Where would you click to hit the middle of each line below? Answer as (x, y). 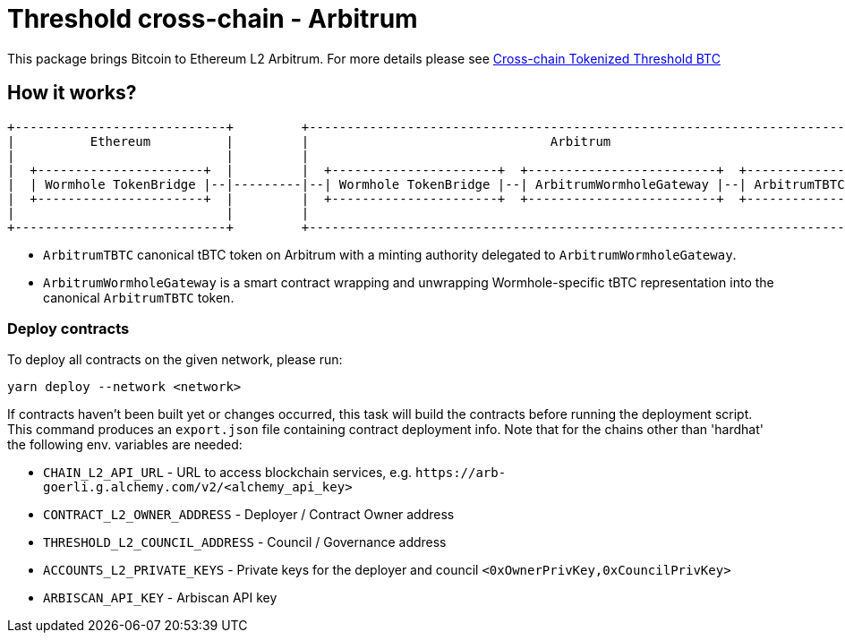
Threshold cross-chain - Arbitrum (213, 19)
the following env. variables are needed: (125, 445)
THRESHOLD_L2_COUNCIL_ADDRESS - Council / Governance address (245, 542)
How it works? (72, 93)
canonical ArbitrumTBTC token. (139, 297)
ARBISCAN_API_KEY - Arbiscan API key (160, 598)
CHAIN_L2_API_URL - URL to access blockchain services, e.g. (228, 473)
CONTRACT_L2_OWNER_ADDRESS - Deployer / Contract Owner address (249, 515)
